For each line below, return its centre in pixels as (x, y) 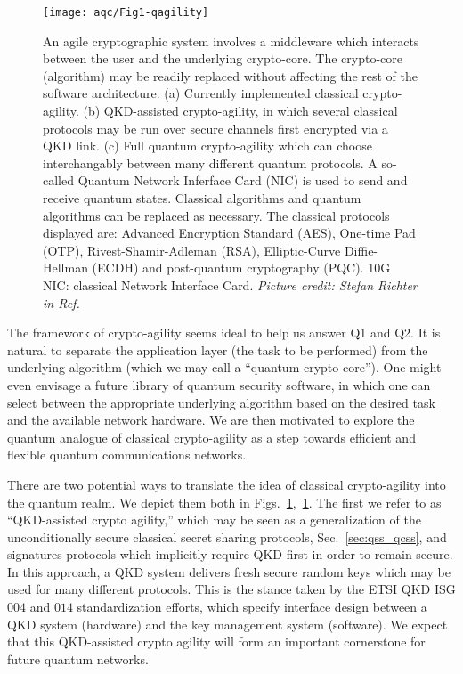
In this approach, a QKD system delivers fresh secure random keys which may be (229, 571)
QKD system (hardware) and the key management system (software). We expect (227, 624)
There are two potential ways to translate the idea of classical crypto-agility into (227, 484)
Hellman (65, 268)
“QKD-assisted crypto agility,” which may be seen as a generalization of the (214, 520)
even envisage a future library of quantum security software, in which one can (219, 384)
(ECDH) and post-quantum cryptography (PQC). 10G (241, 268)
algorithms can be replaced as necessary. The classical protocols (216, 215)
